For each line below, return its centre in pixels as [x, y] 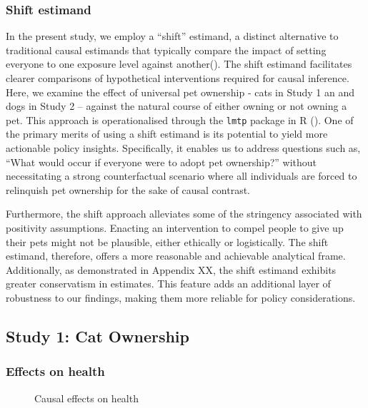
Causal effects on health [86, 398]
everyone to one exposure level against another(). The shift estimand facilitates [179, 64]
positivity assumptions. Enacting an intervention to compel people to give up [175, 228]
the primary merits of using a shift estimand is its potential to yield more [167, 134]
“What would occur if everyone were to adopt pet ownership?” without [161, 162]
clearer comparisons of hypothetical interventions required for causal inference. [178, 78]
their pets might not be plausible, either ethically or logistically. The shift [167, 241]
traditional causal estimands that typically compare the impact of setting [166, 50]
